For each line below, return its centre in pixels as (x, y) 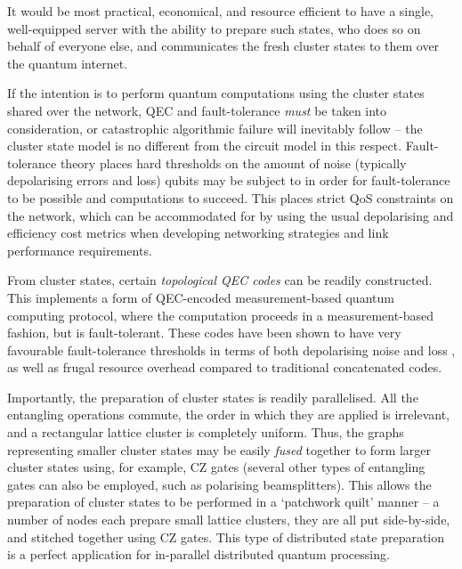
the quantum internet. (68, 63)
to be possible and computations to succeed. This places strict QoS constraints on (231, 197)
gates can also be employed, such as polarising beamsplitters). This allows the (219, 484)
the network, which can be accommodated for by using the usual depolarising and (231, 215)
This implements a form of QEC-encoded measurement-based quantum (201, 297)
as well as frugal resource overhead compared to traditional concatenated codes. (225, 367)
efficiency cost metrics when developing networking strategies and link (198, 233)
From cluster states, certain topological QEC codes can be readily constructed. (220, 280)
